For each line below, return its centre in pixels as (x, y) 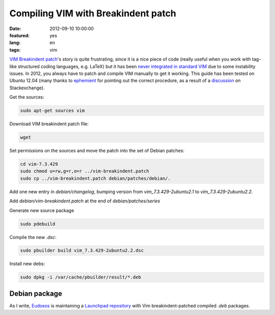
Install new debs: (27, 264)
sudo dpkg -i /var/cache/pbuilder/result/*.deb (80, 277)
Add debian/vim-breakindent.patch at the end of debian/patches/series (85, 201)
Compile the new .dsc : (33, 237)
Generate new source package (42, 210)
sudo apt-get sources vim (52, 111)
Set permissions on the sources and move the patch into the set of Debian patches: (97, 151)
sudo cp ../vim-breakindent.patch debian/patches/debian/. (95, 178)
